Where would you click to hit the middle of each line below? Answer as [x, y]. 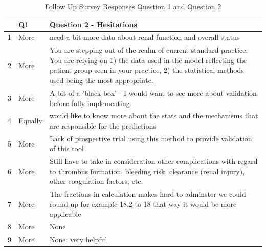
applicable [65, 214]
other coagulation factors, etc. [96, 181]
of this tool [66, 148]
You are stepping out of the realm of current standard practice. [149, 50]
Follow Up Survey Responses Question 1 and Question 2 [133, 6]
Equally [30, 121]
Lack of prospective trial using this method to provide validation [151, 138]
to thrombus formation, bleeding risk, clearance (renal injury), [147, 171]
